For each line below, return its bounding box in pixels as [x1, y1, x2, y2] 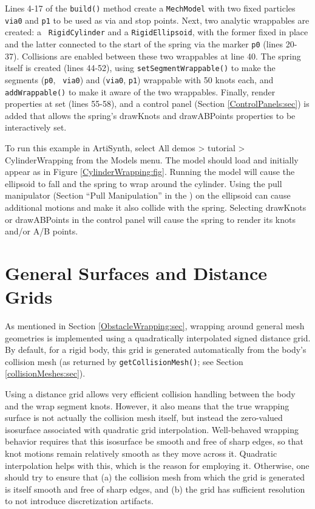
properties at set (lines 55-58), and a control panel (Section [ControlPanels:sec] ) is [5, 97, 310, 110]
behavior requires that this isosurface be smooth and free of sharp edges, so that [5, 435, 304, 448]
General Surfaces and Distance [5, 260, 267, 285]
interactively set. [5, 121, 67, 134]
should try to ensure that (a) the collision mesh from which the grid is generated [5, 471, 305, 483]
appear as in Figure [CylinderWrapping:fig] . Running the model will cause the [5, 165, 295, 178]
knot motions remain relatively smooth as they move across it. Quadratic [5, 447, 277, 460]
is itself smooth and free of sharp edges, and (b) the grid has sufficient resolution [5, 482, 305, 495]
